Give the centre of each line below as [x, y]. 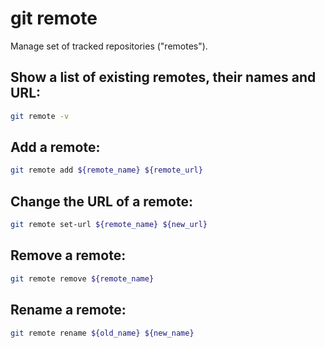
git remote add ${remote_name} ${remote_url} [106, 170]
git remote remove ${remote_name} [82, 278]
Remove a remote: [68, 255]
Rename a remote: [68, 310]
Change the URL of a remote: [101, 201]
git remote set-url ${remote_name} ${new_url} [109, 225]
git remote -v [40, 116]
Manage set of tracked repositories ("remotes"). [109, 46]
